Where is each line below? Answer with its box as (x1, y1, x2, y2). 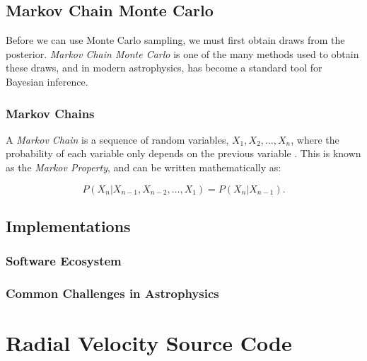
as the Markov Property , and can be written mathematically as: (6, 159, 281, 174)
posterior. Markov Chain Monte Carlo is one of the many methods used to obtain (6, 46, 359, 61)
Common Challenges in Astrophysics (6, 285, 219, 302)
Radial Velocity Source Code (6, 328, 292, 357)
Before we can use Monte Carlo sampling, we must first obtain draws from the (6, 33, 345, 47)
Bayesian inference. (6, 74, 88, 88)
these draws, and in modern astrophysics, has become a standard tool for (6, 60, 322, 75)
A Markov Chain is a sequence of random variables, (6, 132, 229, 147)
